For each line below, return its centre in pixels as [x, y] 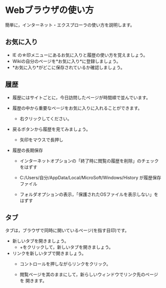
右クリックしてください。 [46, 118]
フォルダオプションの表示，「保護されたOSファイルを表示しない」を [89, 194]
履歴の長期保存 [28, 150]
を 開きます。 [33, 281]
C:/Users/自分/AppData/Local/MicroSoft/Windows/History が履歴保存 [90, 177]
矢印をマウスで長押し [41, 140]
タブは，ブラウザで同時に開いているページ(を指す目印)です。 [67, 230]
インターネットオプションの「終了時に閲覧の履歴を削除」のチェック [89, 161]
